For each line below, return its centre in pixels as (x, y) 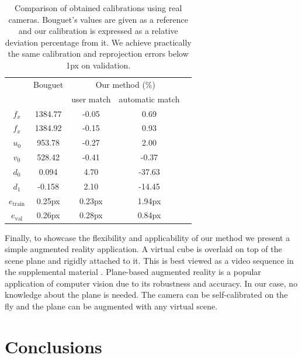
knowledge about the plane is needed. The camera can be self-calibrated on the (146, 295)
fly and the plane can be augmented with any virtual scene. (111, 306)
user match (91, 99)
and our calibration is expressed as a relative (98, 31)
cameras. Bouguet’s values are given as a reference (98, 19)
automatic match (149, 99)
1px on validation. (98, 65)
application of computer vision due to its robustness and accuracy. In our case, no (151, 283)
